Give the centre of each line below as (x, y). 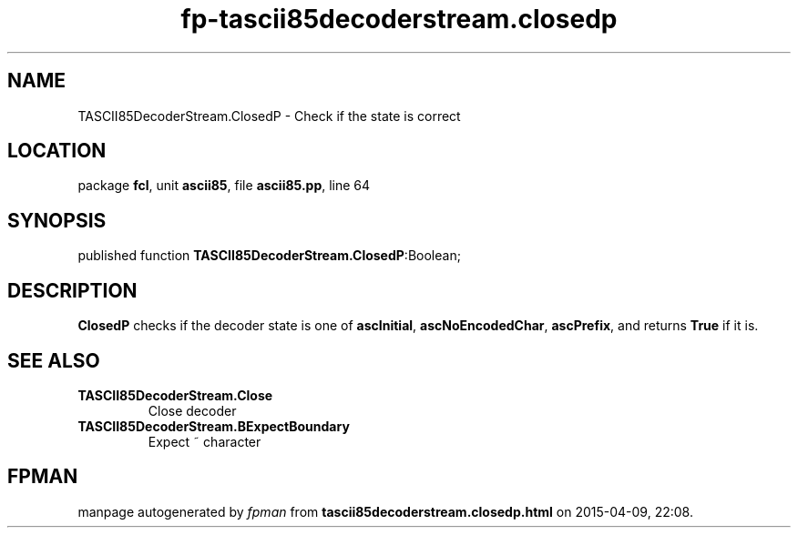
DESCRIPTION (72, 290)
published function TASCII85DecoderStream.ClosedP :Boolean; (269, 256)
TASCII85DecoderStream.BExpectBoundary (214, 426)
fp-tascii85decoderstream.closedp (399, 19)
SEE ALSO (54, 360)
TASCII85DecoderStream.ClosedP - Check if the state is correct (269, 116)
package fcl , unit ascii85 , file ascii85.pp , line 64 (224, 186)
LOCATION (57, 151)
